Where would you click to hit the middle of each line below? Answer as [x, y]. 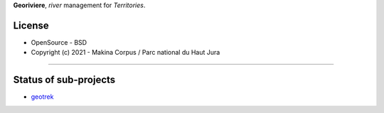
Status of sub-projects [64, 80]
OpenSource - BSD [59, 42]
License [31, 25]
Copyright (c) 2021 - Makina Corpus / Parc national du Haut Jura [126, 53]
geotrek [42, 97]
